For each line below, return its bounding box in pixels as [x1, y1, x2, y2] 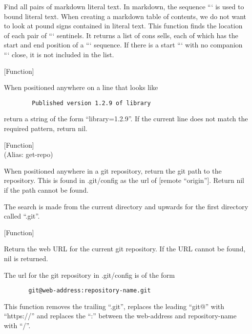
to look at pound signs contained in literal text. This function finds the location [4, 21, 243, 31]
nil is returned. [4, 253, 48, 263]
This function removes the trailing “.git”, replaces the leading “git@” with [4, 301, 225, 311]
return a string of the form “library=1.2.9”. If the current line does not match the [4, 113, 248, 124]
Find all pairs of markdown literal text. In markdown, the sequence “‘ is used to [4, 1, 244, 11]
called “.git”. [4, 211, 40, 221]
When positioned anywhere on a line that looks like [4, 82, 158, 92]
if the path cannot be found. [4, 184, 89, 195]
